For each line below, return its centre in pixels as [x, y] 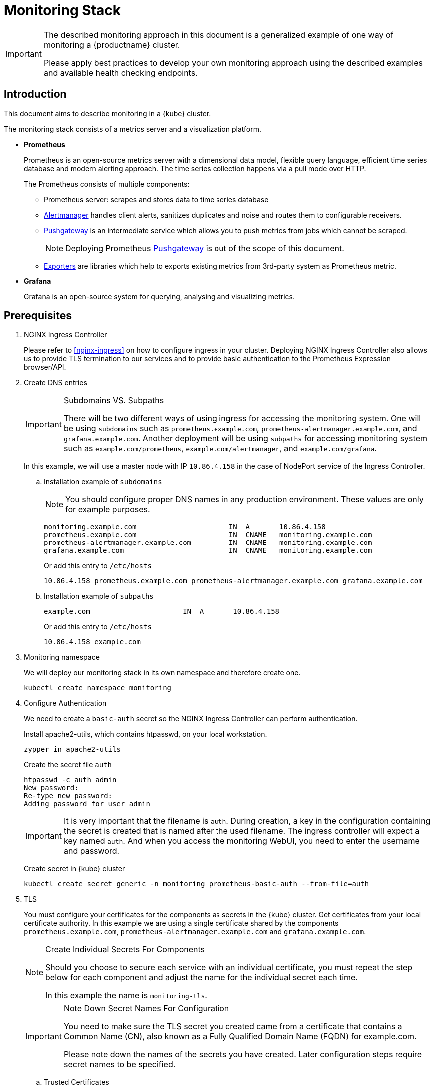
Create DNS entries [56, 383]
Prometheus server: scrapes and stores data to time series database [156, 199]
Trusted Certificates [77, 1082]
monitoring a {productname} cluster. [112, 45]
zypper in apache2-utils [72, 749]
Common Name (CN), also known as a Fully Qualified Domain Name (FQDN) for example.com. [240, 1036]
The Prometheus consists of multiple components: [107, 184]
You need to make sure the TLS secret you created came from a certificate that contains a [233, 1026]
